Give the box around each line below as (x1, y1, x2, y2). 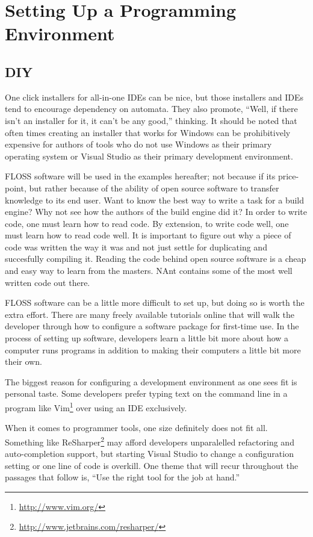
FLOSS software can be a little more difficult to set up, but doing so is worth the (5, 296, 305, 309)
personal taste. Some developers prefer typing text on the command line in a (5, 387, 288, 400)
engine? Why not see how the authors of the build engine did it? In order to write (5, 205, 307, 218)
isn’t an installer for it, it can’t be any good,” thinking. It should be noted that (5, 114, 297, 126)
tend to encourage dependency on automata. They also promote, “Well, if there (5, 102, 298, 115)
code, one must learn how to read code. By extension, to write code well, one (5, 217, 289, 229)
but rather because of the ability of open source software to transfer (29, 181, 279, 194)
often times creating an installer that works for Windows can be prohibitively (5, 126, 291, 138)
